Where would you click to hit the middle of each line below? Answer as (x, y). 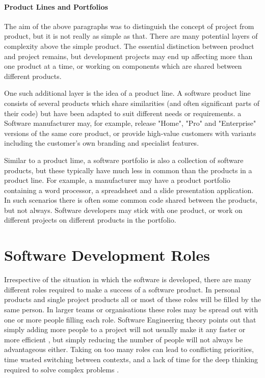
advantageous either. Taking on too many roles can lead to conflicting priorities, (129, 349)
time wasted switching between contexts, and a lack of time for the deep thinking (131, 359)
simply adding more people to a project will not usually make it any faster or (125, 329)
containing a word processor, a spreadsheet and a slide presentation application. (129, 190)
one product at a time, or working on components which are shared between (123, 66)
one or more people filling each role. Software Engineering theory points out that (130, 319)
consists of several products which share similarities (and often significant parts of (132, 103)
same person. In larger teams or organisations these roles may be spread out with (131, 309)
